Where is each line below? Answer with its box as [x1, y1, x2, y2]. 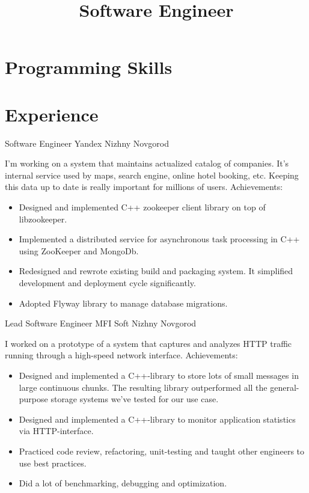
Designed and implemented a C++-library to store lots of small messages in [19, 369, 299, 381]
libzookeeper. [19, 212, 67, 225]
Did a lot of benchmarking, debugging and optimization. [19, 477, 227, 489]
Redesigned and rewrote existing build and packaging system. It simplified [19, 265, 293, 277]
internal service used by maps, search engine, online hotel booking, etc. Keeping [5, 168, 299, 181]
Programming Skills [5, 55, 173, 79]
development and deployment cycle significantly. [19, 277, 196, 289]
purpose [19, 393, 48, 405]
